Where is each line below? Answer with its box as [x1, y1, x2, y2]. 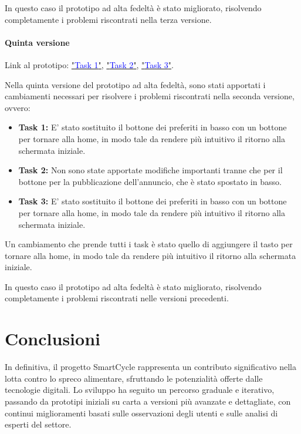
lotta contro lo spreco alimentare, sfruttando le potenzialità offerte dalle [5, 372, 263, 384]
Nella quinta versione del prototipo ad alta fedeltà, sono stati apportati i [5, 78, 266, 90]
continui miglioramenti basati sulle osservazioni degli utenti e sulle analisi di [5, 406, 278, 419]
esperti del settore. [5, 418, 72, 430]
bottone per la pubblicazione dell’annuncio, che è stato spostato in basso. [18, 175, 282, 187]
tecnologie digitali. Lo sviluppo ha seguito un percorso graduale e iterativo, [5, 383, 275, 396]
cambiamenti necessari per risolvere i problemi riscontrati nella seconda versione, [5, 90, 295, 102]
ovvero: [5, 101, 31, 113]
